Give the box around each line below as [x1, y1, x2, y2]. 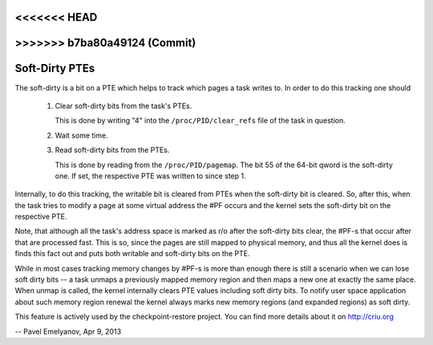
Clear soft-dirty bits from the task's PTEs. [55, 101, 192, 110]
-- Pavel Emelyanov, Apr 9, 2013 [14, 327, 122, 336]
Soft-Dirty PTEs [14, 62, 95, 75]
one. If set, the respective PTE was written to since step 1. [55, 170, 246, 180]
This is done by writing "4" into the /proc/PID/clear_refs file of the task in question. [55, 116, 346, 126]
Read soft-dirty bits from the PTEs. [55, 145, 170, 155]
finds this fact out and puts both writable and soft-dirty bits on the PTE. [14, 249, 250, 259]
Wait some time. [55, 130, 108, 140]
